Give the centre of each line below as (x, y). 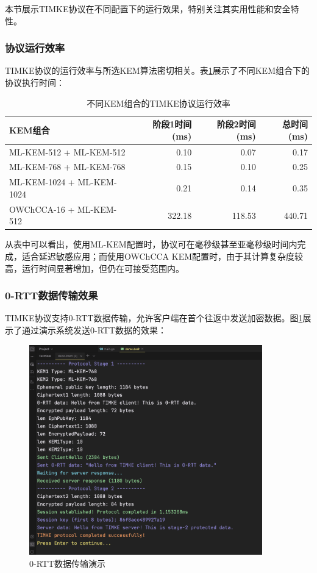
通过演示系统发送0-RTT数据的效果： (94, 330)
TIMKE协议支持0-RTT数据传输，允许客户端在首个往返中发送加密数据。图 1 (154, 318)
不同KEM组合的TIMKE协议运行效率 (158, 103)
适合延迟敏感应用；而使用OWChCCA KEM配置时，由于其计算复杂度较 (162, 256)
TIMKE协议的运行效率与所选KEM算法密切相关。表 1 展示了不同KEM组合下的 (157, 70)
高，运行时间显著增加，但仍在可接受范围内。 (94, 268)
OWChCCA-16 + (42, 209)
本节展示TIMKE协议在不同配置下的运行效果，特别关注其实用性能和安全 (148, 9)
